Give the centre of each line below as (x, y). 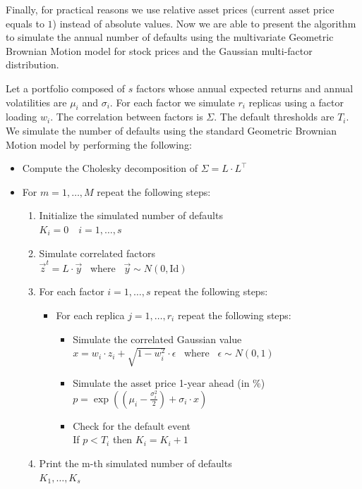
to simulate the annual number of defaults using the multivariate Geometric (170, 37)
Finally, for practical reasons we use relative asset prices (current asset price (170, 9)
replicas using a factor (296, 102)
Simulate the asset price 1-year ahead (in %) (169, 383)
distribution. (32, 64)
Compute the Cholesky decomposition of (110, 168)
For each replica (90, 315)
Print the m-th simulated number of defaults (135, 463)
